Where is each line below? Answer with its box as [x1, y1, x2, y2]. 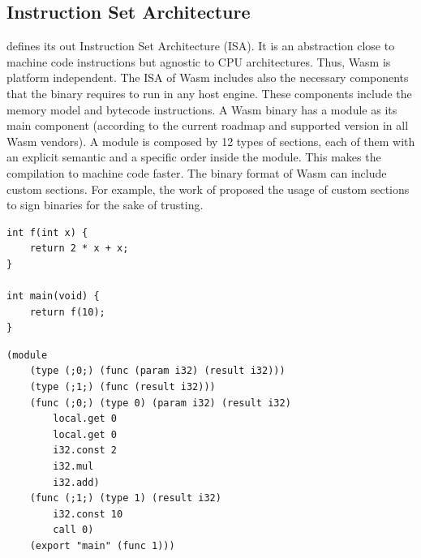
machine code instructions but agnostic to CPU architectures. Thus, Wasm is [6, 53, 391, 70]
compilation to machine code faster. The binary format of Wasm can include [6, 164, 387, 181]
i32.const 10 [53, 508, 123, 520]
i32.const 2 [53, 444, 118, 457]
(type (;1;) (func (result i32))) [29, 381, 216, 393]
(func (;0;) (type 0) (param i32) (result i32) [29, 397, 291, 409]
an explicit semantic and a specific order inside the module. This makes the [6, 148, 381, 165]
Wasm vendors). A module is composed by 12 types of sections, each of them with [6, 132, 415, 149]
